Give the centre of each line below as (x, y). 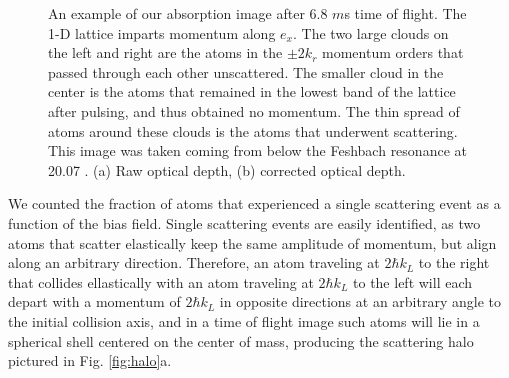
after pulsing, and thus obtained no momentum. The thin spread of (254, 110)
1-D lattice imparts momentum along (162, 32)
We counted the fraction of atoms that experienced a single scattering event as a (254, 203)
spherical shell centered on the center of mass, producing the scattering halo (241, 340)
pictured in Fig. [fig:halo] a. (90, 360)
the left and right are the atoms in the (165, 52)
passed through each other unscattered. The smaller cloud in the (246, 71)
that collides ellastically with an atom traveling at (161, 281)
